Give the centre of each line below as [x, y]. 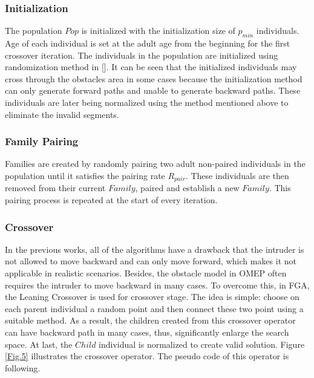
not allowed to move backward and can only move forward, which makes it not [151, 261]
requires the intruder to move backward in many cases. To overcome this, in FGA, [157, 285]
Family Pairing [42, 141]
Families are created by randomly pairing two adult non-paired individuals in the [155, 164]
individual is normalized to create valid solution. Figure [202, 344]
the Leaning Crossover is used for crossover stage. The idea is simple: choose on [152, 297]
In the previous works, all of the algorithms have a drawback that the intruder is [155, 249]
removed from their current [55, 188]
